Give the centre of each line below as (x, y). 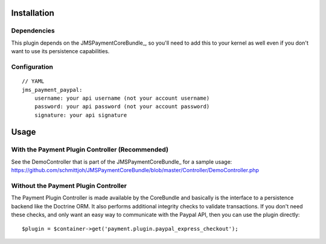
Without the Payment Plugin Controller (69, 185)
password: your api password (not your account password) (122, 107)
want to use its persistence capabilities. (60, 51)
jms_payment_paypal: (52, 90)
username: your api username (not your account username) (122, 98)
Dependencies (33, 31)
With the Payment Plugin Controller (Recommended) (90, 150)
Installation (33, 13)
